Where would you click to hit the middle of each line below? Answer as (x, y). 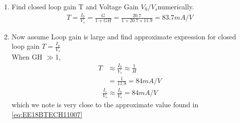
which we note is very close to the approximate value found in (105, 105)
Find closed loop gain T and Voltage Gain (75, 6)
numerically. (176, 6)
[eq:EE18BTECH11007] (47, 114)
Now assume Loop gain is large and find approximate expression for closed (124, 36)
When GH (27, 57)
